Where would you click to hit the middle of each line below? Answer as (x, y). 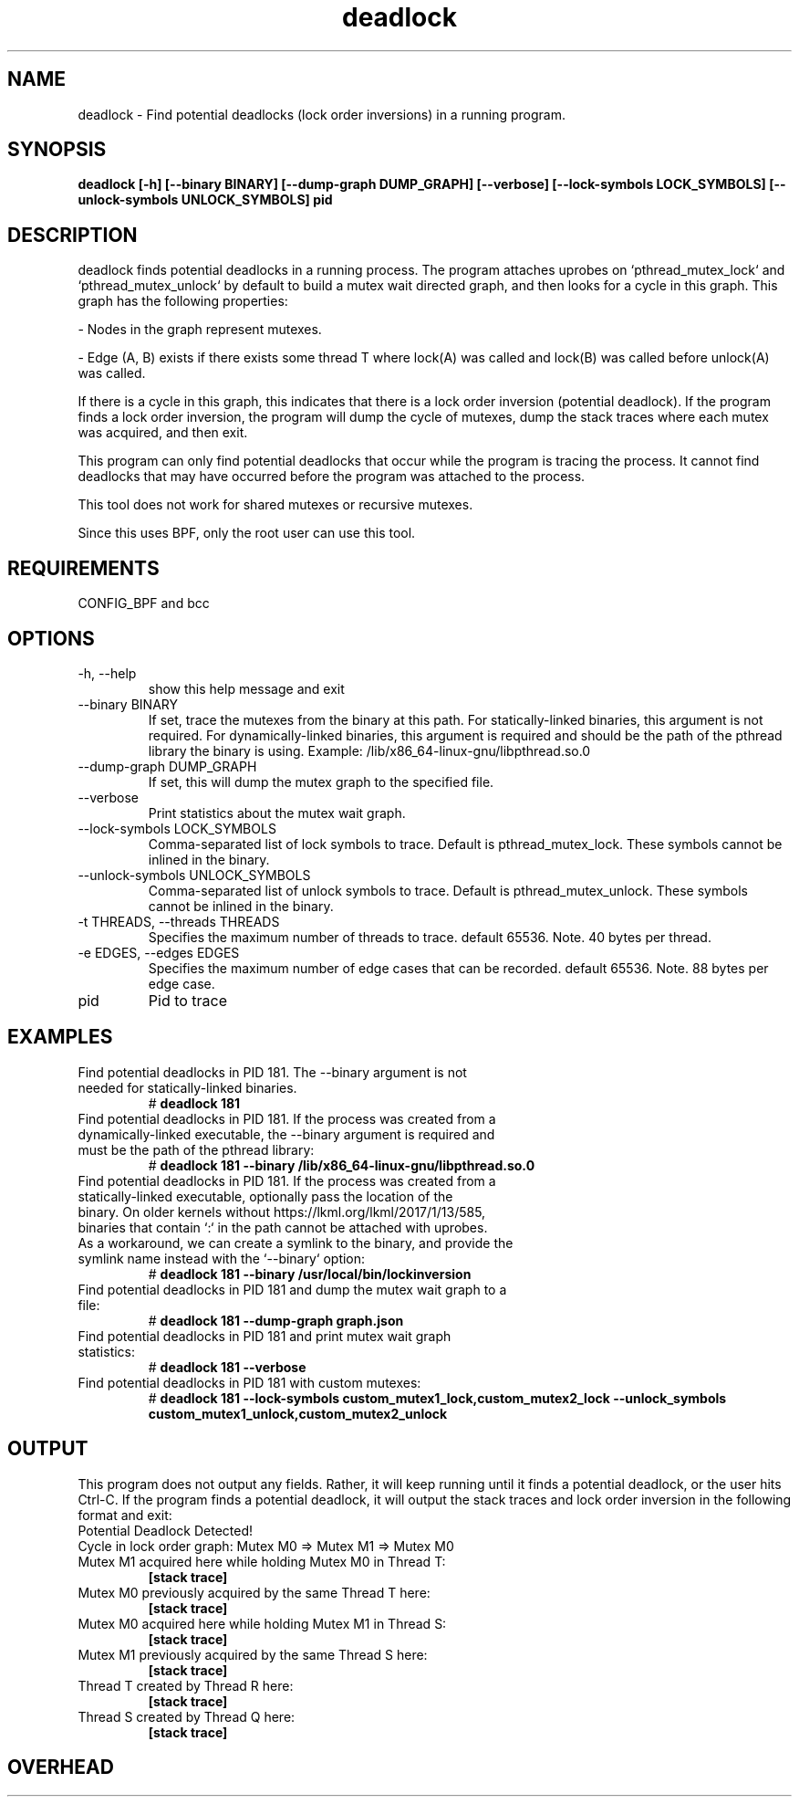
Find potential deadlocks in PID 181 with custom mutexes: (249, 1382)
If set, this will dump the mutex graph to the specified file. (321, 781)
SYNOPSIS (57, 150)
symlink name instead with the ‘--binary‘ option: (222, 1258)
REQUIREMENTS (83, 568)
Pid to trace (188, 1000)
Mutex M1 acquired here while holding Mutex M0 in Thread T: (262, 1561)
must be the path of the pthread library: (196, 1149)
